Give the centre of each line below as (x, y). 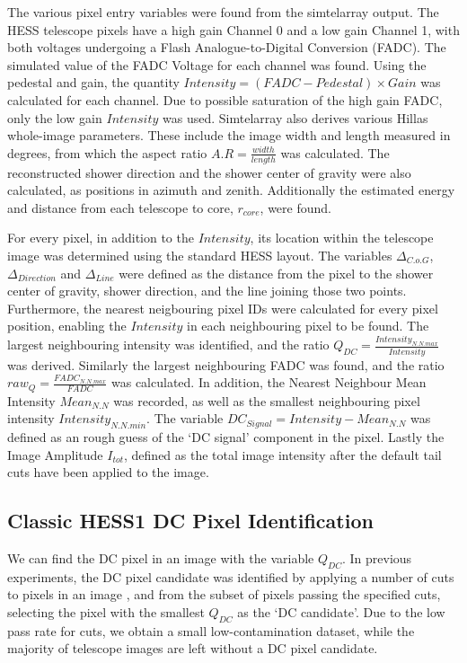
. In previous (377, 557)
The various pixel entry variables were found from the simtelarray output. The (223, 12)
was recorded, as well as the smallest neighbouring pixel (267, 400)
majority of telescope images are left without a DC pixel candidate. (193, 648)
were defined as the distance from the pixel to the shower (276, 273)
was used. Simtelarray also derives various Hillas (295, 117)
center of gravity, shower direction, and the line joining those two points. (207, 291)
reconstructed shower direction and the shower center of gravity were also (209, 172)
